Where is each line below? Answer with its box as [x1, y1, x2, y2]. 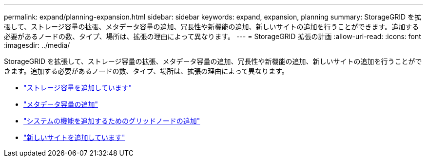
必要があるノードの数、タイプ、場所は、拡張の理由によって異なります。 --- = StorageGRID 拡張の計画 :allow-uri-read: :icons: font [4, 32, 421, 40]
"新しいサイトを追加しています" [23, 133, 125, 141]
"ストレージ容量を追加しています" [23, 83, 132, 92]
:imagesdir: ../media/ [4, 41, 70, 49]
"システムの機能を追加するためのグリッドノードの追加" [23, 117, 200, 125]
